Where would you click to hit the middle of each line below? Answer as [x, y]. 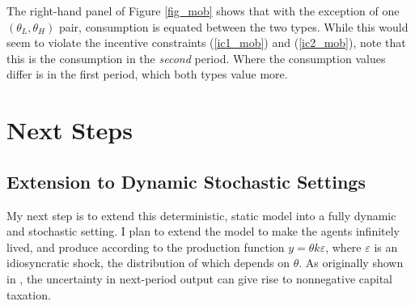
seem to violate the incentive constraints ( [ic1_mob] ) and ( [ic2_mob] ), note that [206, 42]
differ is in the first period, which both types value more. [147, 74]
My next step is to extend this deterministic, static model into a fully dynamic [201, 215]
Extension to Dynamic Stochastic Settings [186, 181]
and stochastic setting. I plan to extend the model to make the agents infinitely [203, 231]
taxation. [29, 294]
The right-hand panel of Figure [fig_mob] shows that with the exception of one [203, 11]
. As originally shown [351, 263]
